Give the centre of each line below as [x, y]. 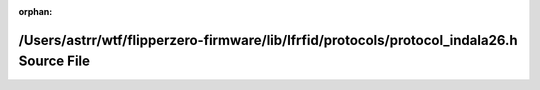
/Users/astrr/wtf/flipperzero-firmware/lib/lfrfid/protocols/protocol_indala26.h [268, 40]
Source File [54, 61]
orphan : [35, 11]
